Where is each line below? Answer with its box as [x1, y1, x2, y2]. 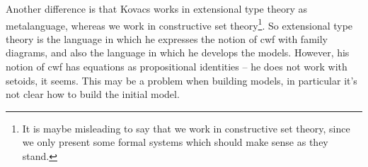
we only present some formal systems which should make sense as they [22, 135, 328, 149]
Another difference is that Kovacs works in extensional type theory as [6, 1, 307, 16]
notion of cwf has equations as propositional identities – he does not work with [6, 59, 347, 74]
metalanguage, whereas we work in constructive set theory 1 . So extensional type [6, 16, 353, 32]
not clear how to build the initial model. [6, 87, 180, 101]
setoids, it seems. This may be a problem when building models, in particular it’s [6, 73, 357, 87]
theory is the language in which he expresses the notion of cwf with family [6, 31, 328, 46]
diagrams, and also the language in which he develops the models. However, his [6, 45, 350, 60]
